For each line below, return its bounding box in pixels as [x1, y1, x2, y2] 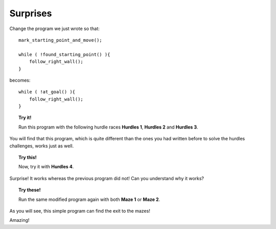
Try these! [18, 187, 41, 193]
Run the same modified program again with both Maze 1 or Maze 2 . [18, 196, 160, 202]
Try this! [18, 155, 37, 161]
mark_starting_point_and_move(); [18, 37, 102, 43]
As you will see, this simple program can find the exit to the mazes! [9, 208, 150, 214]
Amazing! [9, 217, 30, 223]
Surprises [9, 8, 52, 19]
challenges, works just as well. [9, 143, 74, 149]
